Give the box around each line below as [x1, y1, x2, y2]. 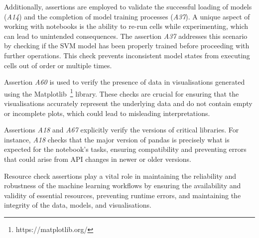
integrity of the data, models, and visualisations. [4, 200, 151, 210]
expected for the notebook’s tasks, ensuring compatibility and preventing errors [4, 144, 247, 154]
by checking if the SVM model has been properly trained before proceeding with [4, 40, 250, 51]
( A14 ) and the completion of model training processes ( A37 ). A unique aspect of [4, 11, 250, 21]
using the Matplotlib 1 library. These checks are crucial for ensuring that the [4, 87, 239, 99]
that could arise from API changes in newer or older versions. [4, 153, 191, 164]
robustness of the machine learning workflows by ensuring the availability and [4, 180, 241, 191]
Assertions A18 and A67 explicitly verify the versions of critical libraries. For [4, 124, 239, 135]
